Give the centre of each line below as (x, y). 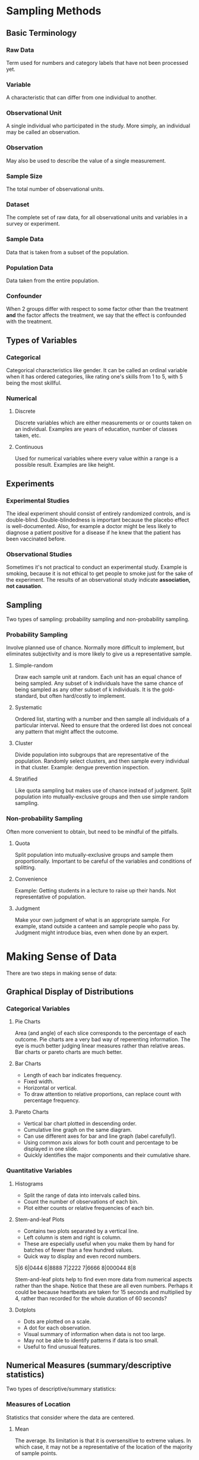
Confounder (24, 296)
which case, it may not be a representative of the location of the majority (104, 1447)
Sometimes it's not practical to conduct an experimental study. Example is (97, 567)
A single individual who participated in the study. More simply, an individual (98, 126)
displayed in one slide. (51, 1149)
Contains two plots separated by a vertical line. (81, 1231)
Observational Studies (39, 554)
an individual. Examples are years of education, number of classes (96, 429)
